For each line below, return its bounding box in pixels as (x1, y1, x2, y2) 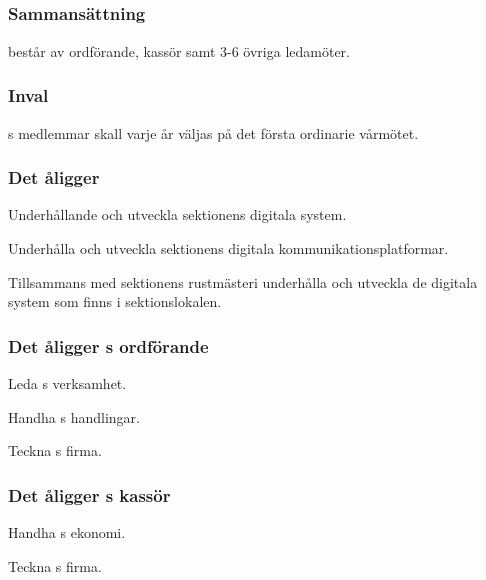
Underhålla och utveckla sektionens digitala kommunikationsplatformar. (8, 237, 449, 258)
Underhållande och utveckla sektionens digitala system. (8, 204, 347, 225)
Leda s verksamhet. (8, 372, 127, 393)
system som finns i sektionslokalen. (8, 291, 222, 312)
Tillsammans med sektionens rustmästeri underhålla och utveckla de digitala (8, 271, 478, 292)
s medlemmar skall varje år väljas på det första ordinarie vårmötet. (8, 122, 419, 143)
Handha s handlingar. (8, 406, 140, 427)
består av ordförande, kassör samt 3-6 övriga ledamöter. (8, 40, 350, 61)
